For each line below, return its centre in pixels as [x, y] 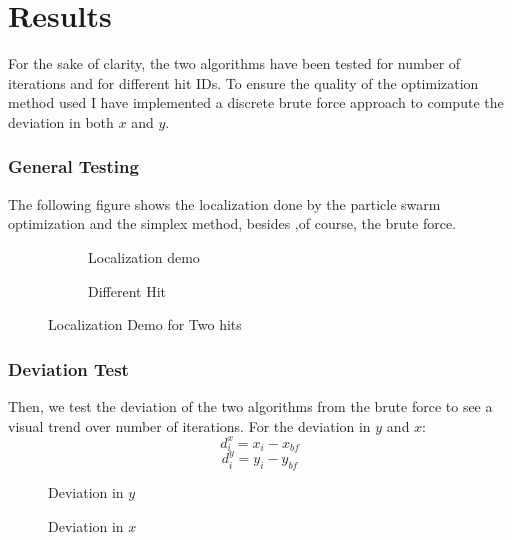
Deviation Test [68, 368]
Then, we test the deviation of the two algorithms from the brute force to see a [250, 405]
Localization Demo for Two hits [145, 324]
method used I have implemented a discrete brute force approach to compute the [256, 102]
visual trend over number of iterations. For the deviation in [189, 425]
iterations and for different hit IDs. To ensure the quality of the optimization [243, 82]
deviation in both [61, 121]
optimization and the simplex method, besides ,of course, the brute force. [232, 223]
